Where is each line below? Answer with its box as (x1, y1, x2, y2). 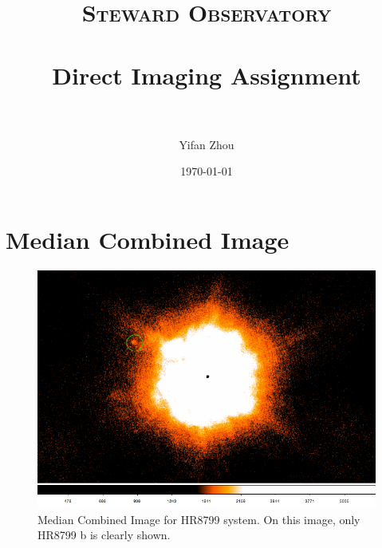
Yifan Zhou (179, 136, 234, 152)
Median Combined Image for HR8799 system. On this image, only (37, 511, 360, 527)
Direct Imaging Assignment (52, 58, 361, 91)
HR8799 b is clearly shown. (37, 526, 171, 543)
